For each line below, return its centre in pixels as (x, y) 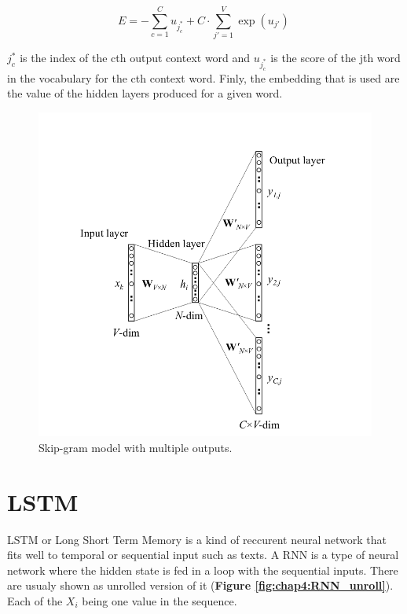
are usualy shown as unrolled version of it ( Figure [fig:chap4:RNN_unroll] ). (200, 585)
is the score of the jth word (335, 58)
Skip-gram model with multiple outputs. (136, 447)
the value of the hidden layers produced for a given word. (145, 93)
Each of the (35, 601)
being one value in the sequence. (159, 601)
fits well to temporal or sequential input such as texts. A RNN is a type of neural (203, 555)
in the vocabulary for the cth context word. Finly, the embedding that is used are (203, 77)
